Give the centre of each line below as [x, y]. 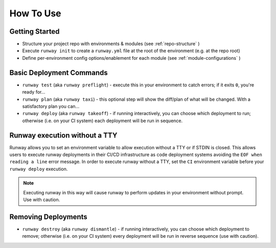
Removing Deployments [49, 217]
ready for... [34, 92]
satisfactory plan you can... [51, 106]
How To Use [35, 13]
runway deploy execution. [39, 169]
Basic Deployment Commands [59, 72]
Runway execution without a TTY [63, 135]
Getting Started [34, 31]
